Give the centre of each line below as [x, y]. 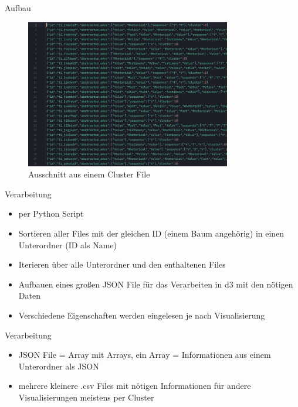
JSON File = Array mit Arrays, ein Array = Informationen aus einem [145, 355]
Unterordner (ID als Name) [68, 244]
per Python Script [51, 213]
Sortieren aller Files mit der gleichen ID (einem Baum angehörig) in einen [151, 233]
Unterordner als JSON [59, 366]
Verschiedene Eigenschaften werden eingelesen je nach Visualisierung [142, 315]
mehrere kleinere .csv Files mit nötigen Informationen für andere [135, 386]
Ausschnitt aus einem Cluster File [89, 174]
